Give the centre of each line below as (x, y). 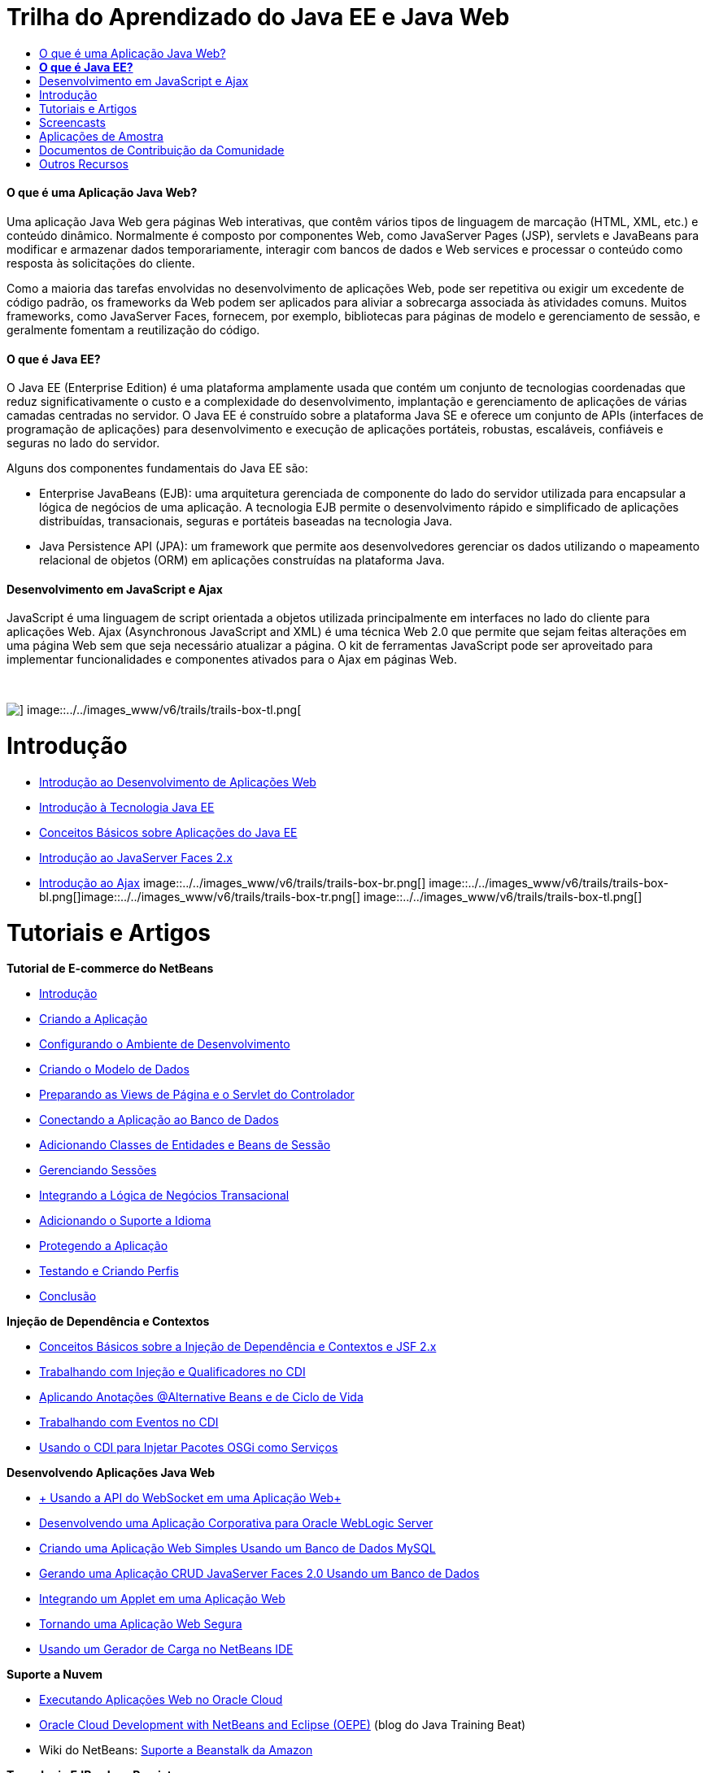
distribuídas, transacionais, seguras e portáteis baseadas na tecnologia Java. (246, 521)
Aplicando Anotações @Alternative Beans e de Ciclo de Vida (201, 1397)
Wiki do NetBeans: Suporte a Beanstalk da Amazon (176, 1750)
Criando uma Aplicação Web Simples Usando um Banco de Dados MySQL (237, 1549)
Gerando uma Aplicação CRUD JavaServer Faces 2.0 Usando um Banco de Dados (259, 1574)
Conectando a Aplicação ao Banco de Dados (159, 1120)
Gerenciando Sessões (98, 1170)
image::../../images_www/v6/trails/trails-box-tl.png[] (503, 896)
